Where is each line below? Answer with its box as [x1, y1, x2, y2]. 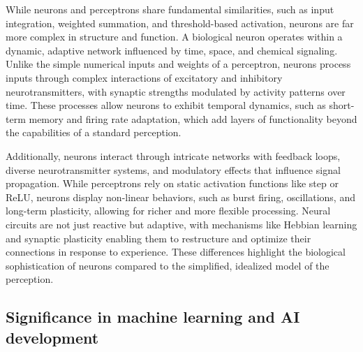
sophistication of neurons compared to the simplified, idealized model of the [6, 258, 329, 272]
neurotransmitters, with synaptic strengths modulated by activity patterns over [6, 84, 346, 98]
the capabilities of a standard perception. [6, 125, 181, 140]
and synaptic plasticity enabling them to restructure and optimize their [6, 230, 311, 245]
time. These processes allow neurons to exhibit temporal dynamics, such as [6, 98, 326, 112]
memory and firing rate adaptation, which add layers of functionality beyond [29, 111, 357, 126]
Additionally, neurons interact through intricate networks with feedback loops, [6, 148, 341, 163]
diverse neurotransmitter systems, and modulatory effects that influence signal [6, 162, 341, 177]
